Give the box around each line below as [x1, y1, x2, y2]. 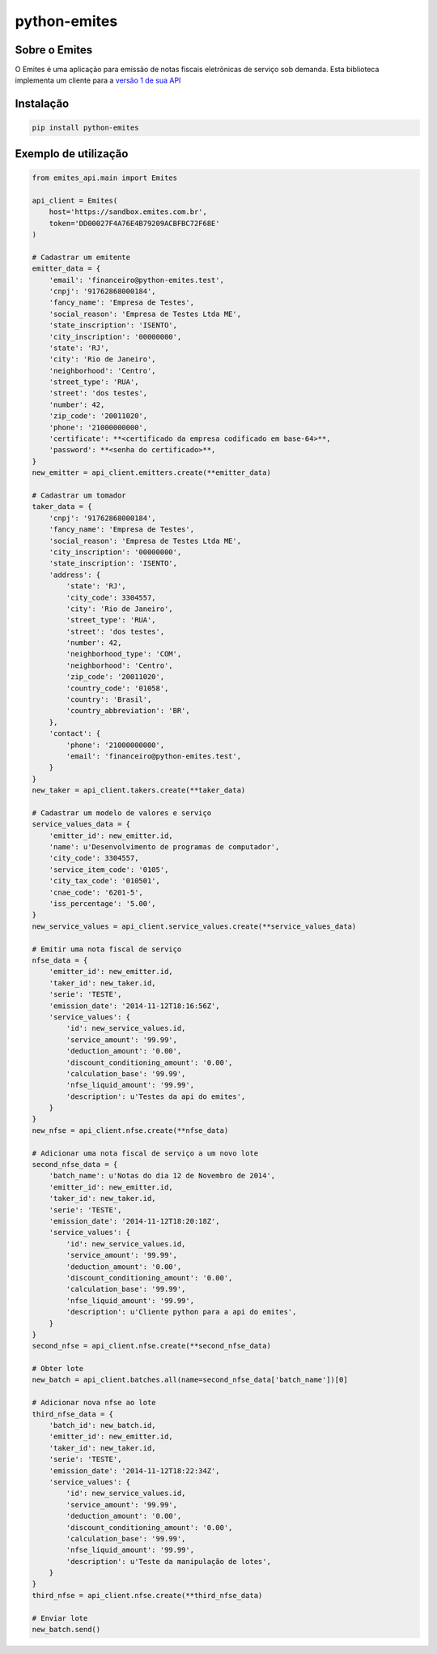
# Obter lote [32, 1364, 84, 1374]
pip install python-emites [32, 123, 139, 133]
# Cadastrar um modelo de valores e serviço [32, 808, 212, 818]
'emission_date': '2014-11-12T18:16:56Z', [49, 1001, 220, 1011]
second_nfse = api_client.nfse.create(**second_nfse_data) [32, 1341, 271, 1351]
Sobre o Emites [15, 43, 93, 57]
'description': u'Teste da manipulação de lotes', [66, 1557, 271, 1566]
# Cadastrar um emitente [32, 252, 131, 262]
